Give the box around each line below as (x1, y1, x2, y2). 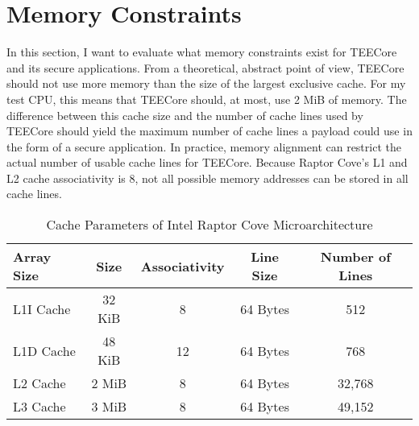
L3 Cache (13, 397, 66, 416)
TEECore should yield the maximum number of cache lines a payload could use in (6, 122, 413, 139)
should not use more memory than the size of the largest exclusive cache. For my (6, 75, 406, 92)
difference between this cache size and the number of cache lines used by (6, 106, 363, 123)
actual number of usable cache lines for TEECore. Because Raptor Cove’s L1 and (6, 154, 408, 171)
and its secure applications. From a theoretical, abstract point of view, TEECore (6, 59, 404, 76)
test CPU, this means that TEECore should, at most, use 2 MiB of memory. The (6, 90, 407, 107)
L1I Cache (13, 299, 71, 318)
